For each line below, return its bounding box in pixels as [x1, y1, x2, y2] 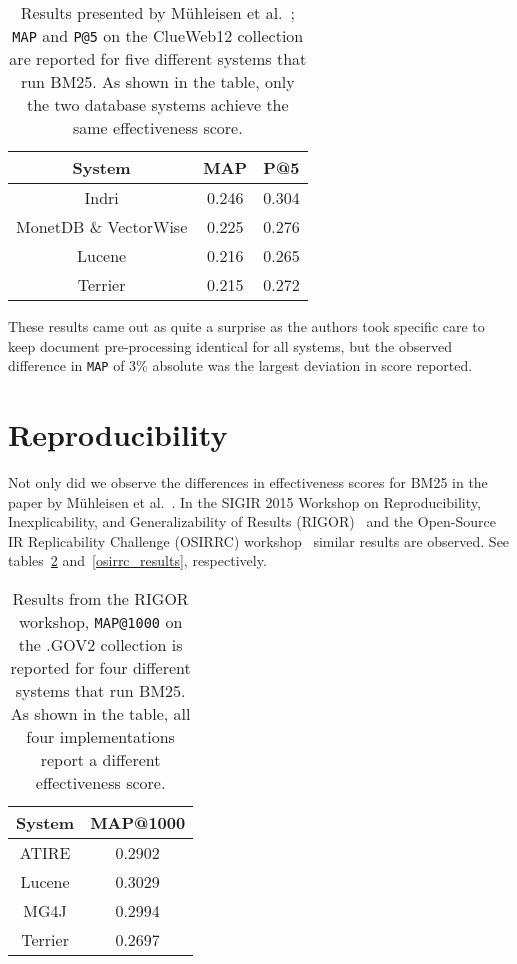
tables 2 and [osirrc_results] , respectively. [8, 550, 267, 571]
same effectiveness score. [72, 116, 243, 139]
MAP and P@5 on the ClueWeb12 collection [12, 24, 304, 47]
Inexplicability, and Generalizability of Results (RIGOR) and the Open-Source [8, 511, 496, 532]
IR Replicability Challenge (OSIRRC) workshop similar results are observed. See [8, 530, 510, 551]
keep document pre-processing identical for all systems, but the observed [8, 335, 452, 356]
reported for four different [10, 655, 191, 679]
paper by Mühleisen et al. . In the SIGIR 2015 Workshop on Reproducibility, [8, 491, 481, 512]
